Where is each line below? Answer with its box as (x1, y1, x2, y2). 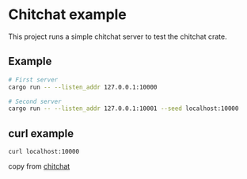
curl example (8, 127, 74, 140)
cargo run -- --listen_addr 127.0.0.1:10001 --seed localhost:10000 (8, 105, 239, 112)
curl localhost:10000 (8, 148, 80, 156)
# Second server (8, 97, 62, 105)
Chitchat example (8, 6, 127, 24)
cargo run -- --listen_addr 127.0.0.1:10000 (8, 83, 158, 91)
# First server (8, 75, 59, 84)
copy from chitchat (8, 162, 70, 171)
